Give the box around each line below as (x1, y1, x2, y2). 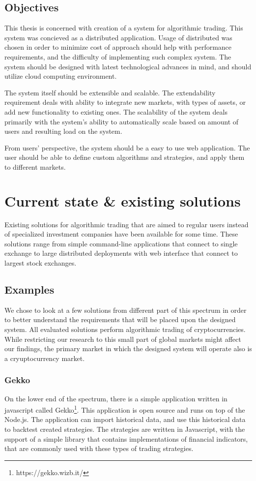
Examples (4, 282, 55, 297)
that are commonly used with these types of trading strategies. (4, 443, 194, 453)
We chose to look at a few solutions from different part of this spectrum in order (4, 304, 247, 315)
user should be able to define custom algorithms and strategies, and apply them (4, 152, 245, 162)
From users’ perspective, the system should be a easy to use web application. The (4, 142, 250, 152)
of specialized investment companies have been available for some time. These (4, 229, 238, 239)
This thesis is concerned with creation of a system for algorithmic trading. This (4, 23, 243, 33)
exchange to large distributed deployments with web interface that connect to (4, 248, 238, 258)
